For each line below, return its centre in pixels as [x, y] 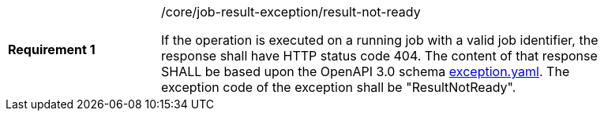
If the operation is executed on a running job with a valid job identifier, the [380, 40]
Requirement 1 [52, 49]
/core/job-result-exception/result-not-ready [291, 12]
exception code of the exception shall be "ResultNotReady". [339, 87]
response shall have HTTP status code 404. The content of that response [379, 56]
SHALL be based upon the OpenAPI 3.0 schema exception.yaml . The [366, 71]
